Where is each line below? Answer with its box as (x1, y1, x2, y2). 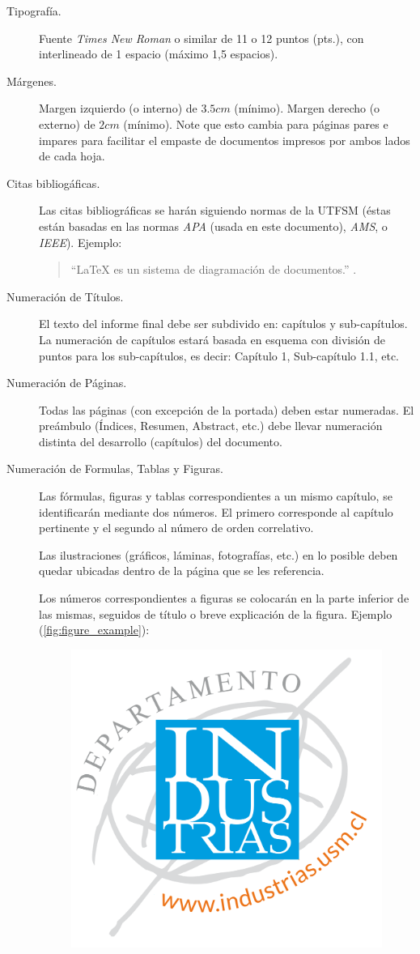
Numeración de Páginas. (6, 374, 127, 391)
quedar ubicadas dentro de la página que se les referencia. (39, 562, 325, 579)
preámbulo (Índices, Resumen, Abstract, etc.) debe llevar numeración (39, 417, 383, 434)
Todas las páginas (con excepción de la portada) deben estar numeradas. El (39, 401, 414, 418)
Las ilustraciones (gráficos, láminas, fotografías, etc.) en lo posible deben (39, 546, 398, 563)
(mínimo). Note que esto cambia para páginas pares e (123, 115, 388, 132)
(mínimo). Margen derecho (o (234, 100, 380, 117)
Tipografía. (6, 2, 62, 19)
